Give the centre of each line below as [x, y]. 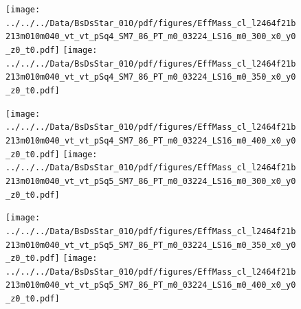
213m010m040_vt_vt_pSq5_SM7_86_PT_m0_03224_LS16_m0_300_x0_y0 [151, 181]
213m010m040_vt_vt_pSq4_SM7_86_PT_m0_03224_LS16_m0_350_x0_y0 [151, 77]
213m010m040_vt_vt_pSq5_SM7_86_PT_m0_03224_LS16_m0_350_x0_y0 [151, 245]
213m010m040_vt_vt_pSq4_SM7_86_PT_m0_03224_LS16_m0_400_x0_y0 [151, 140]
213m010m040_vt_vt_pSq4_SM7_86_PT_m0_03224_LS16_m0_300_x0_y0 [151, 37]
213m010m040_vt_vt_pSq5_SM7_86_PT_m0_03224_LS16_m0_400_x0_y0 [151, 285]
